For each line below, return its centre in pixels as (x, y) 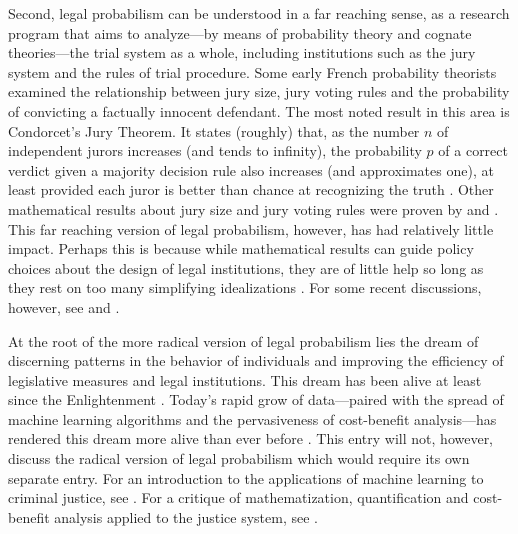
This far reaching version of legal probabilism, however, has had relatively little (251, 228)
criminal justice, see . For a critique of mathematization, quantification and (238, 497)
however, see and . (64, 306)
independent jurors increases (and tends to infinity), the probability (215, 150)
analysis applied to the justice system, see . (186, 516)
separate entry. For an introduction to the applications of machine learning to (246, 477)
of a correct (473, 150)
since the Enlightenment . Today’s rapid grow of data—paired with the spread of (256, 399)
